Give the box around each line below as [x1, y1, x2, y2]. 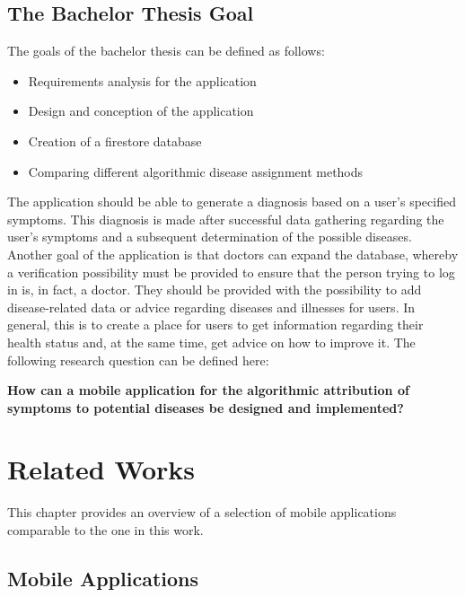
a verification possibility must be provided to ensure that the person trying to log [7, 262, 455, 281]
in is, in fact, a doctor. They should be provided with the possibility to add [7, 280, 422, 299]
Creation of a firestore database [28, 131, 202, 150]
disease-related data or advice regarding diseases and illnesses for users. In [7, 297, 416, 316]
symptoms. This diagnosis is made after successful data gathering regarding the [7, 209, 444, 228]
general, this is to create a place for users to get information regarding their [7, 315, 424, 334]
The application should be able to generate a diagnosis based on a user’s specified [7, 192, 456, 211]
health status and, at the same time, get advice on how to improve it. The [7, 332, 416, 351]
